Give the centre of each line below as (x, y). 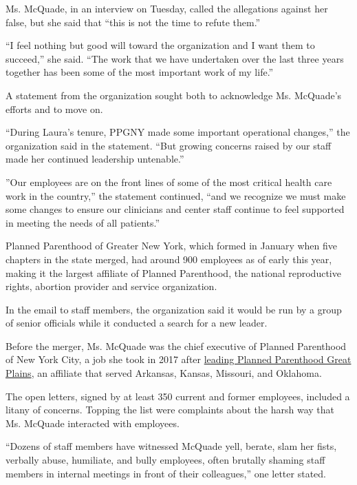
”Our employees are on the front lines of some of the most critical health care (169, 182)
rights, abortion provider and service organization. (111, 286)
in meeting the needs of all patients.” (83, 222)
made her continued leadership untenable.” (95, 159)
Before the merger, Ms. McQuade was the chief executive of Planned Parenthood (176, 345)
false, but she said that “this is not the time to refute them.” (133, 22)
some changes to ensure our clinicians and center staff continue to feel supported (175, 209)
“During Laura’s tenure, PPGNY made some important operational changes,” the (178, 132)
